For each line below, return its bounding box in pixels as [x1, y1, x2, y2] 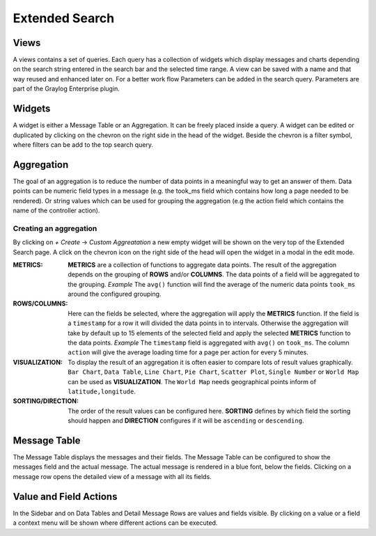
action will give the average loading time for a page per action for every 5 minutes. [68, 348, 309, 356]
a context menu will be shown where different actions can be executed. [13, 519, 218, 527]
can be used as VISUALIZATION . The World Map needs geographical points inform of [68, 377, 317, 386]
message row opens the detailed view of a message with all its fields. [13, 472, 212, 480]
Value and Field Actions [13, 491, 118, 503]
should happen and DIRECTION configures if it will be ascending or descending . [68, 416, 304, 425]
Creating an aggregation [13, 223, 97, 233]
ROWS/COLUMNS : [13, 299, 68, 308]
